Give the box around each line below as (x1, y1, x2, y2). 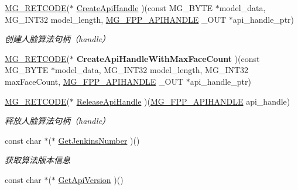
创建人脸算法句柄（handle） (5, 33, 111, 45)
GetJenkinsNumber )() (58, 134, 140, 146)
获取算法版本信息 (5, 154, 70, 166)
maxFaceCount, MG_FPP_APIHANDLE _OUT (5, 75, 184, 87)
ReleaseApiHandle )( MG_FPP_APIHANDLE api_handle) (76, 95, 290, 107)
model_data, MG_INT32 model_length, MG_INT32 (55, 64, 249, 76)
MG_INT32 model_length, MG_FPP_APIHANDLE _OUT (5, 13, 227, 25)
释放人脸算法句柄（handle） (5, 115, 111, 127)
